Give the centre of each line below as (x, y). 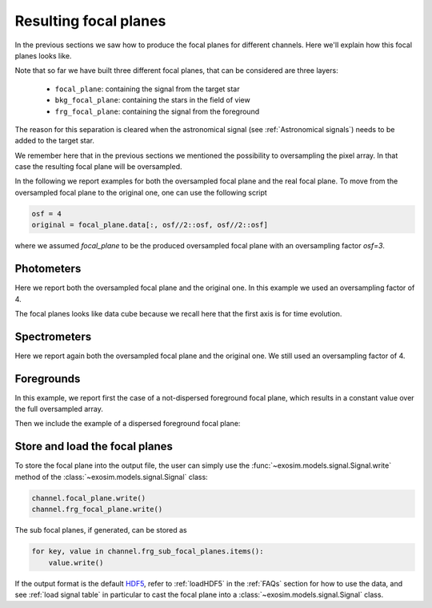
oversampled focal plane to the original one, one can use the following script (141, 192)
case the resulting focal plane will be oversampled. (98, 167)
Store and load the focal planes (94, 447)
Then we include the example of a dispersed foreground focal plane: (128, 424)
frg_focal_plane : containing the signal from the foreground (157, 111)
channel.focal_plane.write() (89, 498)
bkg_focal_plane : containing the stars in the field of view (153, 100)
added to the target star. (55, 141)
